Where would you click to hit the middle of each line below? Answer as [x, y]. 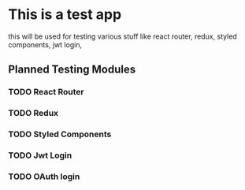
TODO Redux [33, 114]
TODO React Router [46, 92]
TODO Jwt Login [40, 155]
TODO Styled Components [60, 134]
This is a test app [65, 15]
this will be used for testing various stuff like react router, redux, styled [123, 36]
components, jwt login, [45, 44]
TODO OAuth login [44, 177]
